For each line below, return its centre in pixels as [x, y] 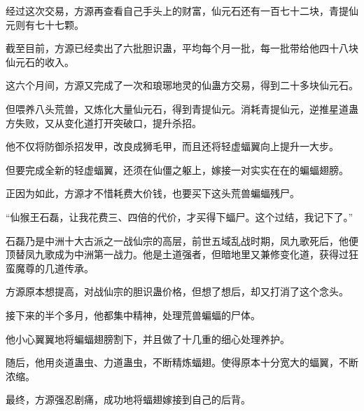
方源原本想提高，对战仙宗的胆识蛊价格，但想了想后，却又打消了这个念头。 [177, 291]
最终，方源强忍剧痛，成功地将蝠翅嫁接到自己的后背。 [128, 399]
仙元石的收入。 [40, 61]
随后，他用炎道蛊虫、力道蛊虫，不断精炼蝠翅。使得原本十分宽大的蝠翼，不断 [182, 362]
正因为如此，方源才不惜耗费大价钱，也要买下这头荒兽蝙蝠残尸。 [153, 193]
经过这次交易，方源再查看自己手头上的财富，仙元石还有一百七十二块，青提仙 [182, 11]
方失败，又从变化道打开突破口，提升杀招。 [104, 122]
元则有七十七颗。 [45, 24]
